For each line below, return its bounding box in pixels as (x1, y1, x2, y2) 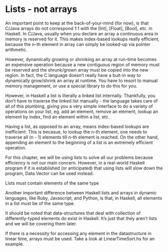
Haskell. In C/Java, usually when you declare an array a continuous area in (5, 30, 158, 36)
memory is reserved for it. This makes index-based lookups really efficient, (5, 36, 160, 42)
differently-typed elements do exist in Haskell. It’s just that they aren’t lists (5, 215, 157, 221)
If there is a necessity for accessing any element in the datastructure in (5, 230, 151, 236)
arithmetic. (5, 46, 27, 52)
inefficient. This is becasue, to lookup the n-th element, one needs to (5, 128, 147, 134)
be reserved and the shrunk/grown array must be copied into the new (5, 66, 148, 73)
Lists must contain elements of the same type (5, 180, 99, 186)
